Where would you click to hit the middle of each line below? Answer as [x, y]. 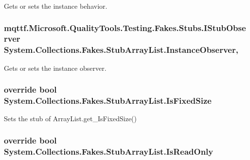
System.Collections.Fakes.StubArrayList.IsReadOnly [109, 151]
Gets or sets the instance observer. [55, 68]
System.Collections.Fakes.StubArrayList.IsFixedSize [108, 101]
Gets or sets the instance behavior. [56, 6]
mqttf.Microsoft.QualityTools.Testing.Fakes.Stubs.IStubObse [125, 27]
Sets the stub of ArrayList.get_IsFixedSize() [70, 119]
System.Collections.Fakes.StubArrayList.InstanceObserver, [121, 50]
